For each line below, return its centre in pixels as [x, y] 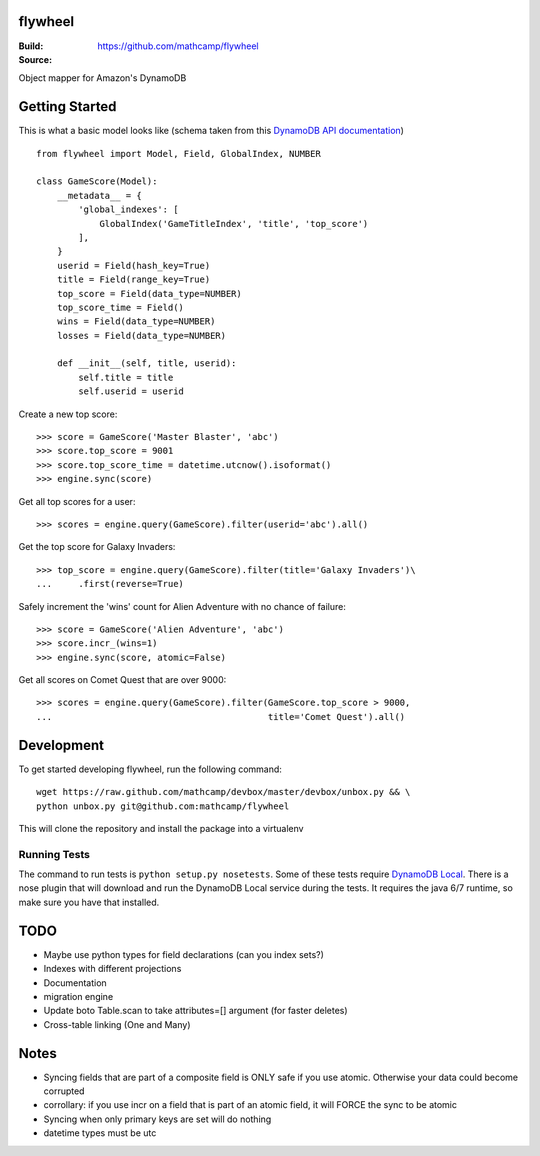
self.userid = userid [131, 391]
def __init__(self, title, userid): [146, 363]
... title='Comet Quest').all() [221, 716]
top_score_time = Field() [120, 307]
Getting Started [67, 106]
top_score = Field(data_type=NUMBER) [149, 293]
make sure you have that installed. [89, 902]
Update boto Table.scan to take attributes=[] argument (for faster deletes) [196, 1011]
